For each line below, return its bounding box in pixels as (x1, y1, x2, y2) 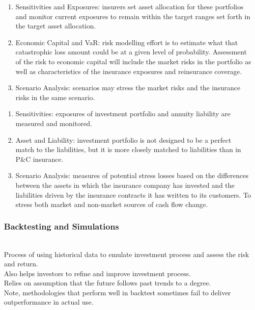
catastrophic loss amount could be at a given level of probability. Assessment (15, 47, 247, 57)
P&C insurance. (15, 154, 63, 164)
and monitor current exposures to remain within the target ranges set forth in (15, 11, 251, 21)
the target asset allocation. (15, 21, 96, 31)
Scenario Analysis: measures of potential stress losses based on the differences (15, 170, 249, 181)
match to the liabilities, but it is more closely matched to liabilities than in (15, 144, 241, 155)
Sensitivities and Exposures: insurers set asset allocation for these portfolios (15, 1, 244, 11)
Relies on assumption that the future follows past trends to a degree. (4, 278, 211, 288)
